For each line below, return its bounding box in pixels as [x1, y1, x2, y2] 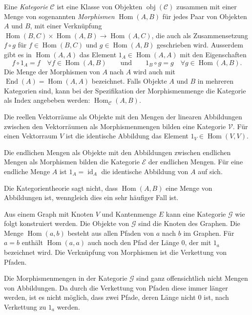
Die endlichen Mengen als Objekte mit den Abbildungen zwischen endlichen [4, 147, 231, 157]
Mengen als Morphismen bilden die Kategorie [4, 157, 140, 167]
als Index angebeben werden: [4, 95, 90, 105]
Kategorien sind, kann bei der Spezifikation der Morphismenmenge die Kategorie [4, 85, 246, 95]
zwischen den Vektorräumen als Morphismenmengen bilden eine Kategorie [4, 121, 226, 131]
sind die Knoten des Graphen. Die [138, 218, 240, 228]
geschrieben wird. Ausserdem [157, 40, 243, 50]
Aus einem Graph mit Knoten [4, 208, 93, 219]
